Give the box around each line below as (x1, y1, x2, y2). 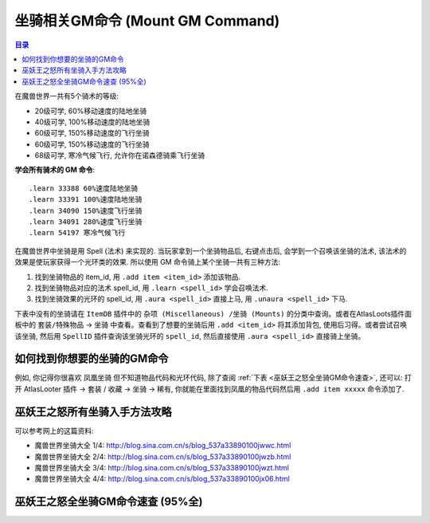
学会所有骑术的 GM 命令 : (14, 165, 96, 175)
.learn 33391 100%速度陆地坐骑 (29, 195, 143, 204)
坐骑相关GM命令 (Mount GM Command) (14, 12, 280, 29)
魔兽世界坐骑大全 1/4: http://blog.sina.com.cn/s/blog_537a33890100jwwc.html (34, 441, 291, 450)
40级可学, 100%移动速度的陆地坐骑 (34, 116, 150, 127)
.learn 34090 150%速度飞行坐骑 (29, 206, 143, 215)
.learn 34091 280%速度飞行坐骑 (29, 218, 143, 226)
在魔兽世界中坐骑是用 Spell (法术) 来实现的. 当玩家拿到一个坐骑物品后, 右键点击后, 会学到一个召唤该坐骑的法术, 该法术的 (14, 246, 407, 255)
